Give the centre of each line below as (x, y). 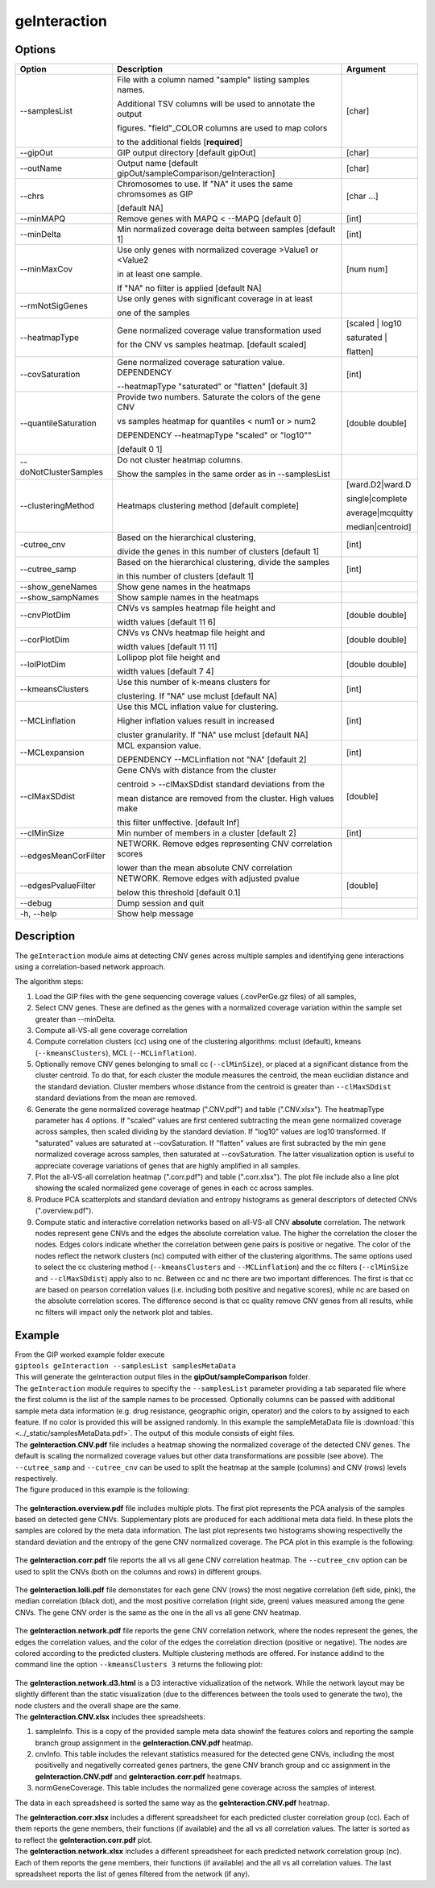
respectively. (36, 1478)
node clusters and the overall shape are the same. (98, 1705)
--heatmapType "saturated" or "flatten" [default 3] (212, 387)
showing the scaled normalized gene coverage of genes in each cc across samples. (174, 1188)
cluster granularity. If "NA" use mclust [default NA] (213, 735)
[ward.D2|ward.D (379, 485)
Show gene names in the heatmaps (184, 587)
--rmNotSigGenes (54, 306)
